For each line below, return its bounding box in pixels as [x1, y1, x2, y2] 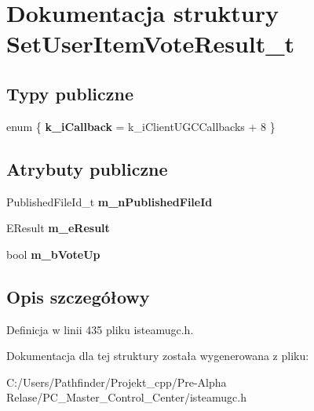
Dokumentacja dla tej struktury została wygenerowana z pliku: [6, 347, 309, 364]
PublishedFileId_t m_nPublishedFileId [6, 193, 213, 209]
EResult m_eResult [6, 220, 110, 236]
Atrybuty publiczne [6, 156, 168, 180]
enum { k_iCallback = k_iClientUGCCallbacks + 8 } [6, 118, 276, 134]
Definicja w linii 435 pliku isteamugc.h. [6, 321, 194, 337]
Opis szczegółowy [6, 284, 150, 308]
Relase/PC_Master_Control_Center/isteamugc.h [6, 389, 246, 406]
